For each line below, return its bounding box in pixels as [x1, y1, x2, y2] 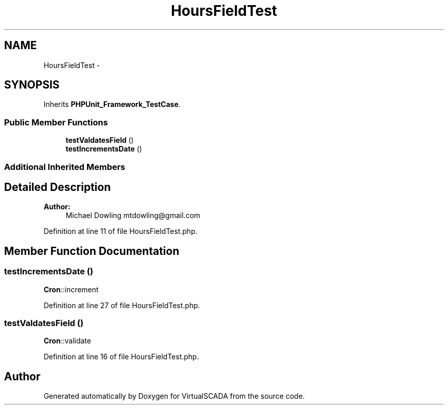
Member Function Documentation [4, 244, 180, 257]
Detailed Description [4, 180, 111, 193]
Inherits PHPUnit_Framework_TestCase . [43, 100, 181, 109]
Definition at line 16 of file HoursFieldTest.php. [43, 352, 199, 361]
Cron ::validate [43, 336, 91, 346]
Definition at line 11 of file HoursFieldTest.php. [43, 227, 197, 236]
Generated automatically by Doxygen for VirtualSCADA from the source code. [43, 392, 305, 401]
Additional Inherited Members [4, 161, 125, 172]
